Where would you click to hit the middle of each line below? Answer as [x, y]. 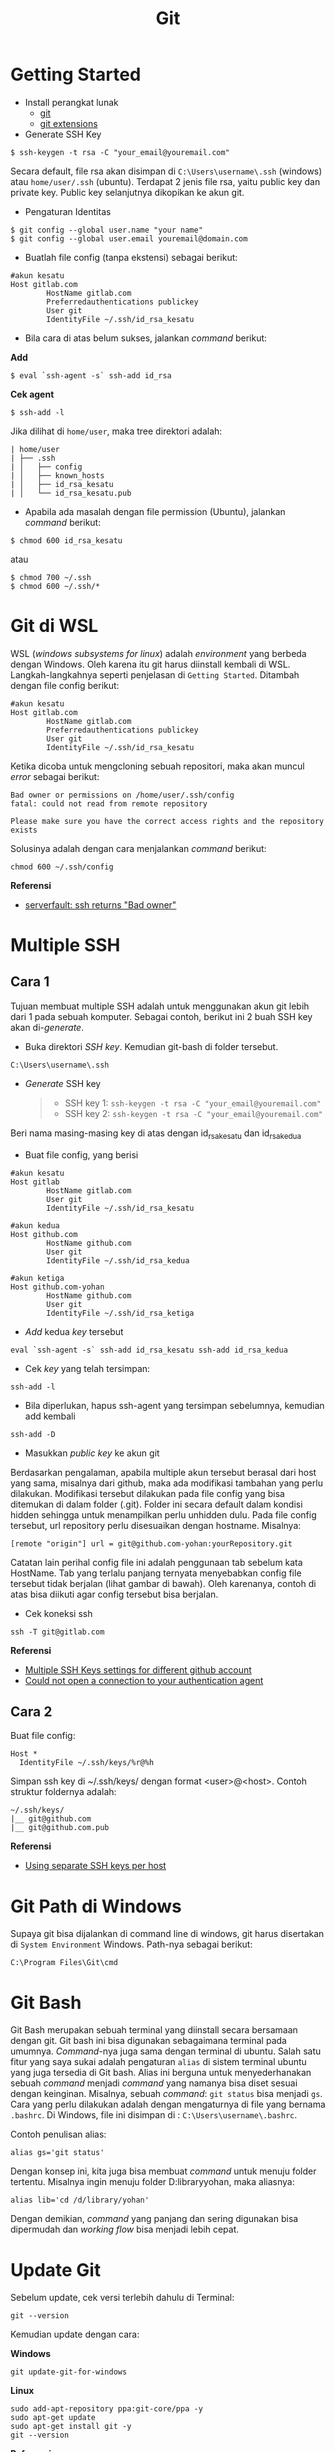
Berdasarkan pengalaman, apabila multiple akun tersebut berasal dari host [163, 1472]
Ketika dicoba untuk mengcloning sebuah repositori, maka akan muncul [157, 766]
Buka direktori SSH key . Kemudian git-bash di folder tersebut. [151, 1046]
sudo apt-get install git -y [71, 2427]
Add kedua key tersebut [74, 1331]
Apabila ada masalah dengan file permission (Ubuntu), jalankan [155, 511]
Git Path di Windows [96, 1906]
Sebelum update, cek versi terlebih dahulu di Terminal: [122, 2298]
